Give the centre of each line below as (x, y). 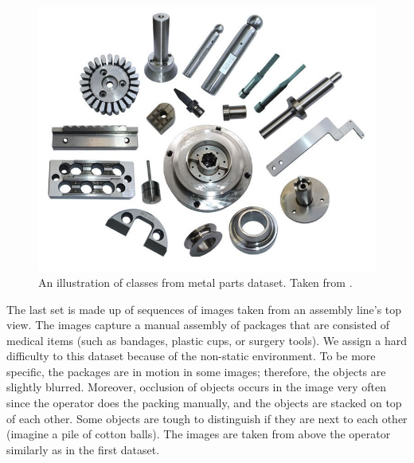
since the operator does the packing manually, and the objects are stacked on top (204, 403)
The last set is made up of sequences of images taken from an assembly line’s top (204, 309)
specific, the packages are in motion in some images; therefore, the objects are (196, 371)
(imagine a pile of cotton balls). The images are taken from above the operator (199, 434)
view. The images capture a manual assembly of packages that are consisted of (198, 325)
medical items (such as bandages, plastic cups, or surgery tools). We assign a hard (207, 340)
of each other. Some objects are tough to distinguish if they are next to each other (207, 418)
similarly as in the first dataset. (83, 449)
